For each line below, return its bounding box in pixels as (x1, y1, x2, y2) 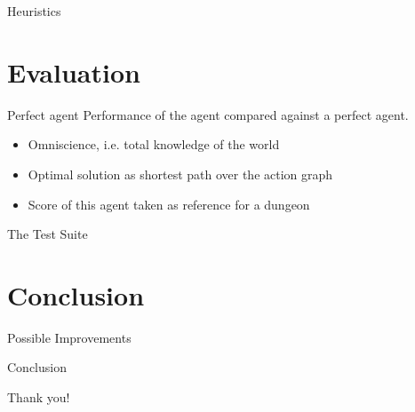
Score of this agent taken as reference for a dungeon (28, 194, 310, 213)
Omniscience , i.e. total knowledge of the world (28, 135, 280, 154)
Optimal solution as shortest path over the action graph (28, 164, 333, 183)
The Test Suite (7, 225, 88, 243)
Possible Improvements (7, 328, 132, 346)
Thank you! (7, 388, 70, 406)
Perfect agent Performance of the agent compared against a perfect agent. (7, 105, 409, 123)
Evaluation (7, 53, 140, 90)
